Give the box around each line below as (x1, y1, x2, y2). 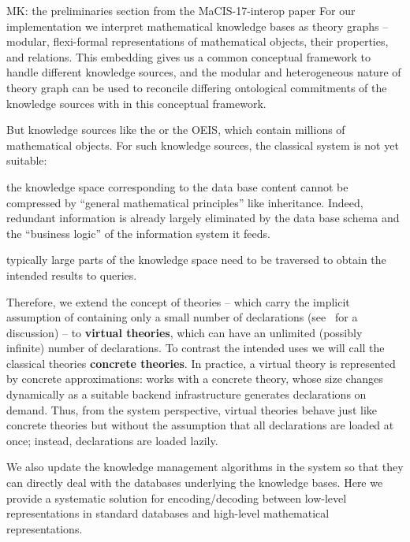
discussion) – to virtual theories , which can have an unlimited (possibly (6, 324, 363, 340)
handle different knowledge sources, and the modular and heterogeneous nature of (6, 64, 401, 80)
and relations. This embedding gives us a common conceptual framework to (6, 48, 371, 65)
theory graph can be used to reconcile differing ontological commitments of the (6, 79, 387, 95)
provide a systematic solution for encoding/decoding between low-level (6, 489, 347, 506)
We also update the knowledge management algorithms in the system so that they (6, 458, 404, 475)
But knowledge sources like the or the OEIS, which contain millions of (6, 121, 345, 138)
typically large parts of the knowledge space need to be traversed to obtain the (6, 251, 386, 268)
